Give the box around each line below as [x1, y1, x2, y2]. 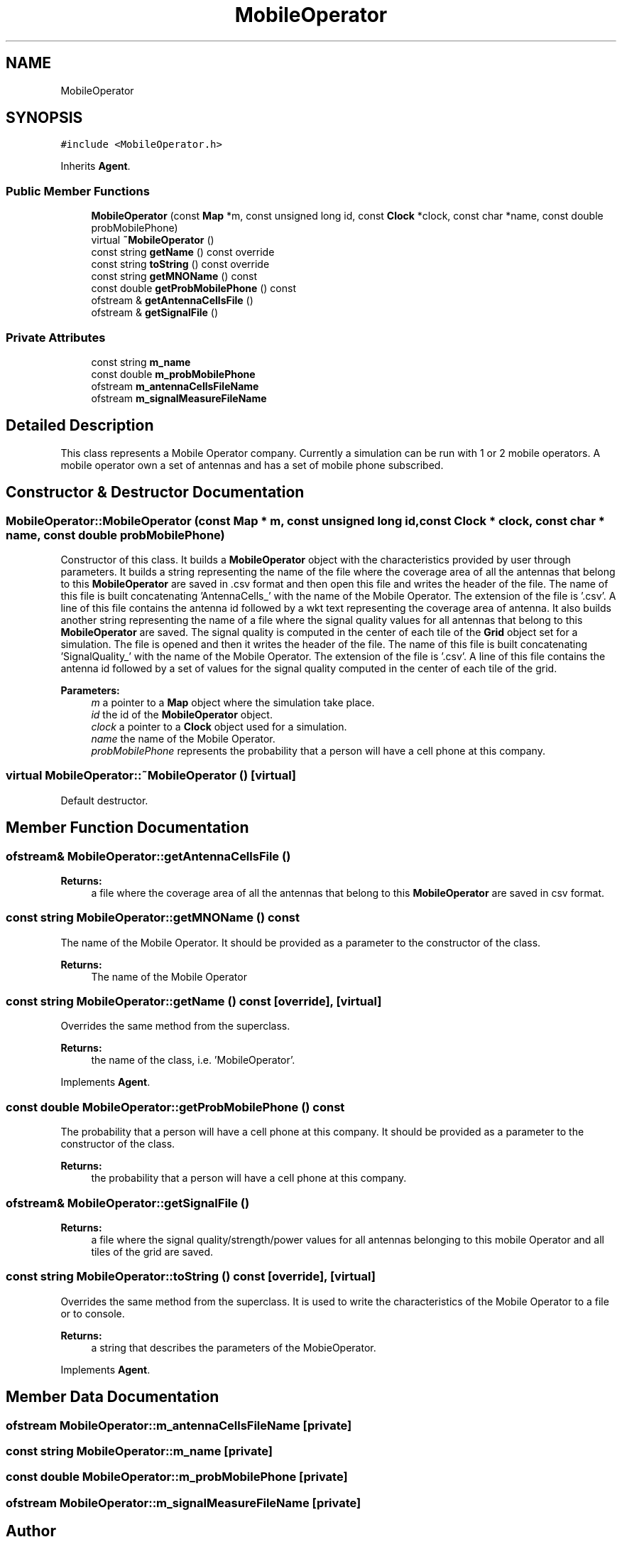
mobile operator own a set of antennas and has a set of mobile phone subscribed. [60, 458, 444, 471]
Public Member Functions [6, 183, 150, 198]
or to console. [60, 1307, 125, 1320]
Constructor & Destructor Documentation [6, 483, 305, 502]
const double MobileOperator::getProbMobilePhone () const [6, 1099, 345, 1114]
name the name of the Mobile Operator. [91, 733, 275, 745]
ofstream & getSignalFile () [91, 306, 219, 319]
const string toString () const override [91, 258, 270, 271]
